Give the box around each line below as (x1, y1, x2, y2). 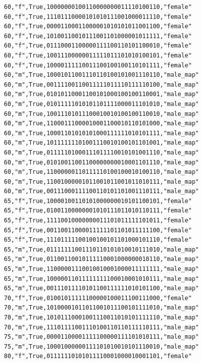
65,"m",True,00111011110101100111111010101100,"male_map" (4, 285, 199, 292)
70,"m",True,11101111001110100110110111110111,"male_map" (4, 323, 199, 331)
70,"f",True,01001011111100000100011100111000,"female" (4, 294, 192, 302)
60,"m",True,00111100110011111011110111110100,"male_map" (4, 81, 199, 88)
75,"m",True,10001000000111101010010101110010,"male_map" (4, 343, 199, 350)
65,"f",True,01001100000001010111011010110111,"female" (4, 207, 192, 214)
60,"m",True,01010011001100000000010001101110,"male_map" (4, 158, 199, 166)
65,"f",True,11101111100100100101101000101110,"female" (4, 236, 192, 244)
